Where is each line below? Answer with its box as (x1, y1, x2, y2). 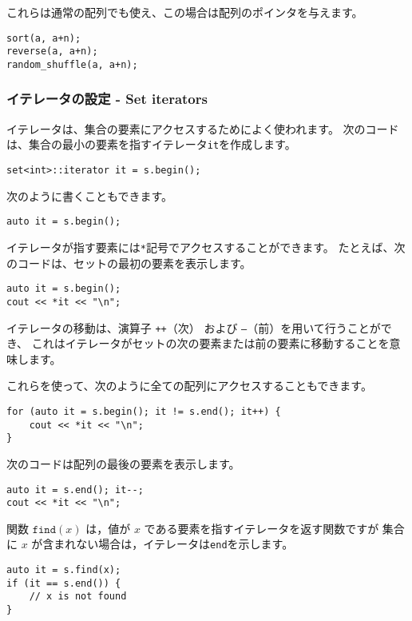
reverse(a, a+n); (6, 46, 98, 58)
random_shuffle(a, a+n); (6, 58, 138, 70)
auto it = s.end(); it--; (6, 484, 144, 496)
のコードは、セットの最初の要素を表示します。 (6, 254, 252, 271)
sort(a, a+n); (6, 32, 81, 44)
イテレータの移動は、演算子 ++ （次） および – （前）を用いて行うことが (6, 319, 381, 336)
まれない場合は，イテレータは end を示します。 (53, 535, 294, 552)
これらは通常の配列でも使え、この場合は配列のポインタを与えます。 (6, 4, 363, 20)
